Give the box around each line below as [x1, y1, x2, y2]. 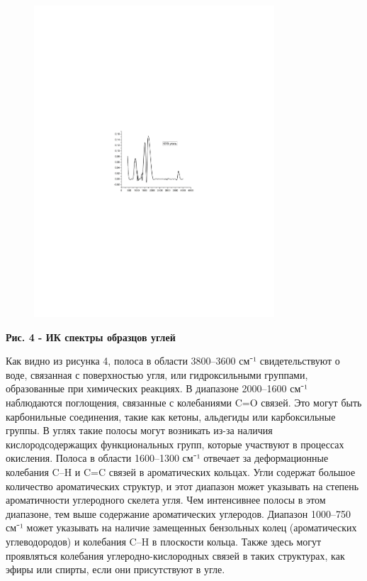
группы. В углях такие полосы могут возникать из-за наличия [6, 423, 273, 438]
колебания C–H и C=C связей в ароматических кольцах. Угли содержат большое [6, 465, 356, 480]
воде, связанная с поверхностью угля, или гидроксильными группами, [6, 367, 308, 382]
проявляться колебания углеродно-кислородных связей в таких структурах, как [6, 548, 345, 563]
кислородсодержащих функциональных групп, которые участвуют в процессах [6, 436, 344, 451]
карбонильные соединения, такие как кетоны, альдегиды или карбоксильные [6, 409, 336, 424]
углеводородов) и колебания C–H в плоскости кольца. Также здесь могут [6, 534, 322, 548]
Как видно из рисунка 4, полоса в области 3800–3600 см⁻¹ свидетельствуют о [6, 353, 340, 368]
